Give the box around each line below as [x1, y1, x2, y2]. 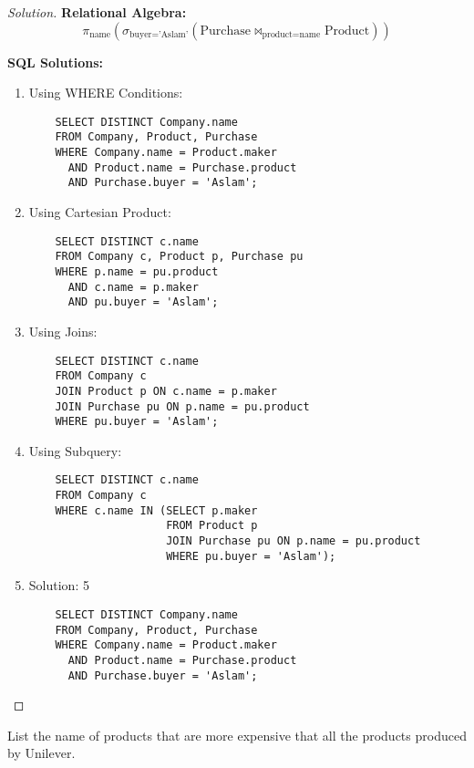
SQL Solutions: [7, 52, 104, 71]
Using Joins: [28, 321, 98, 340]
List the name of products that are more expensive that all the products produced [7, 725, 467, 744]
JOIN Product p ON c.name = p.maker [55, 384, 277, 398]
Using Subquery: [28, 441, 122, 460]
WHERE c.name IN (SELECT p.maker [55, 503, 258, 517]
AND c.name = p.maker [67, 280, 199, 294]
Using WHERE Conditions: [28, 83, 183, 102]
